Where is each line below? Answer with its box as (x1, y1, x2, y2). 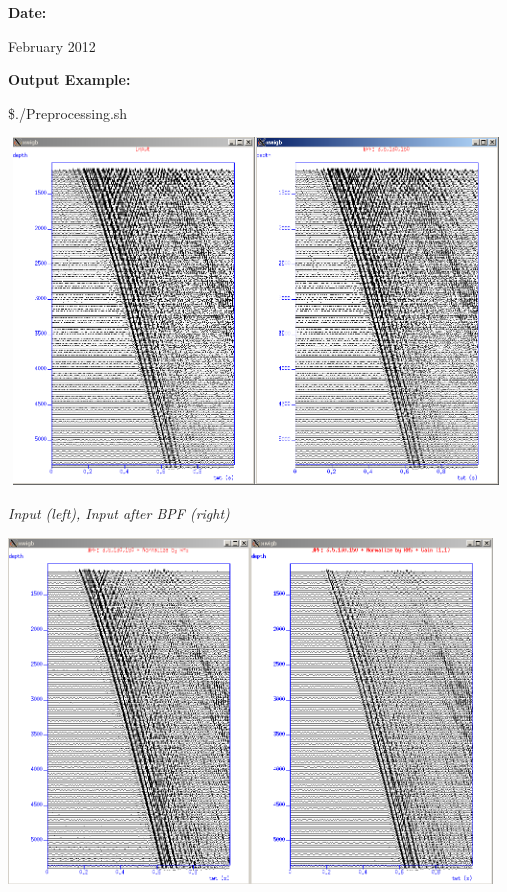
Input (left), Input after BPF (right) (8, 502, 230, 523)
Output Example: (8, 69, 131, 90)
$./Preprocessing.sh (8, 102, 128, 123)
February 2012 (8, 35, 96, 56)
